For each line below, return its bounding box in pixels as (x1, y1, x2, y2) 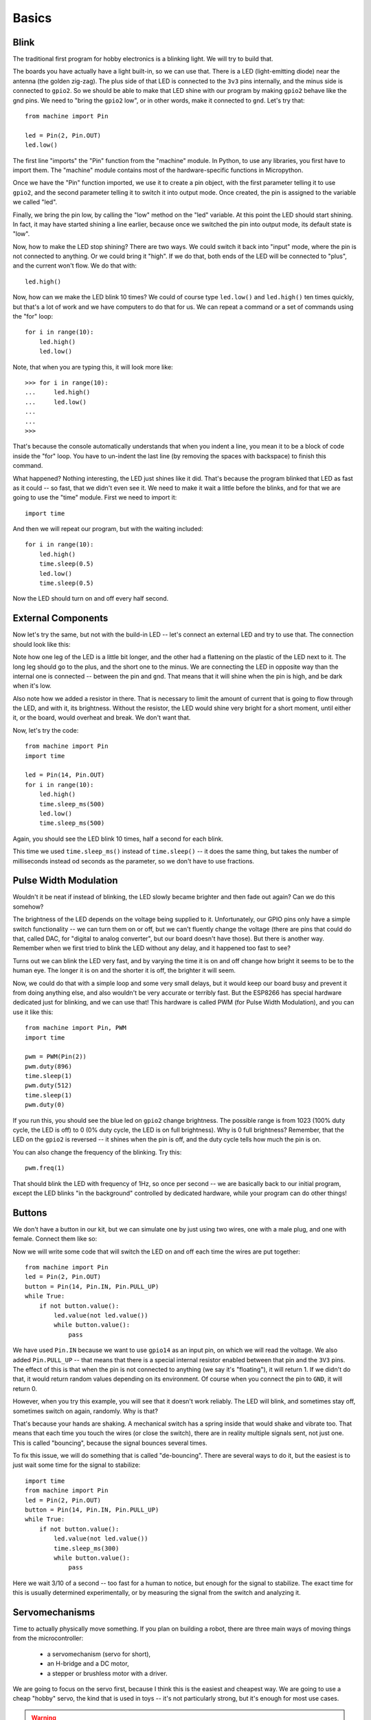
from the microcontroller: (12, 1634, 84, 1642)
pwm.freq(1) (25, 1164, 65, 1172)
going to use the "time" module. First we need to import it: (12, 493, 177, 502)
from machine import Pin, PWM (25, 1024, 127, 1032)
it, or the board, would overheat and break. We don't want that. (12, 713, 191, 722)
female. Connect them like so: (12, 1235, 98, 1243)
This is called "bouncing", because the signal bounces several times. (12, 1439, 207, 1447)
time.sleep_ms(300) (54, 1545, 120, 1552)
